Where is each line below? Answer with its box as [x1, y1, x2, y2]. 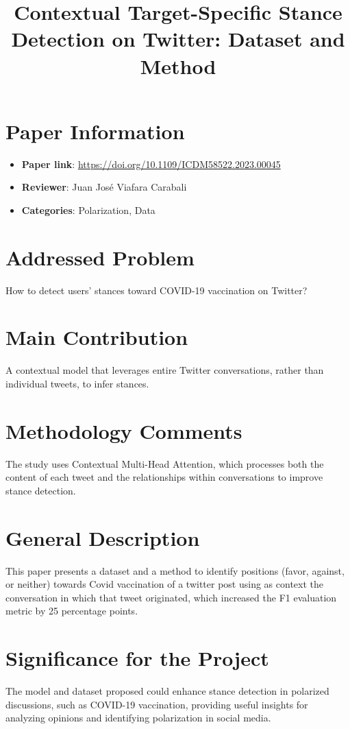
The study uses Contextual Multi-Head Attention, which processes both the [5, 456, 324, 470]
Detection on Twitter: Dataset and [11, 25, 345, 53]
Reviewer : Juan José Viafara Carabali [21, 180, 187, 194]
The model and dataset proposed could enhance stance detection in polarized [5, 684, 329, 698]
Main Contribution [5, 323, 188, 351]
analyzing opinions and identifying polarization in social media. [5, 710, 271, 725]
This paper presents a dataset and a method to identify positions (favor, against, [5, 563, 345, 577]
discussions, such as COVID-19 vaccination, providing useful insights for [5, 697, 308, 711]
